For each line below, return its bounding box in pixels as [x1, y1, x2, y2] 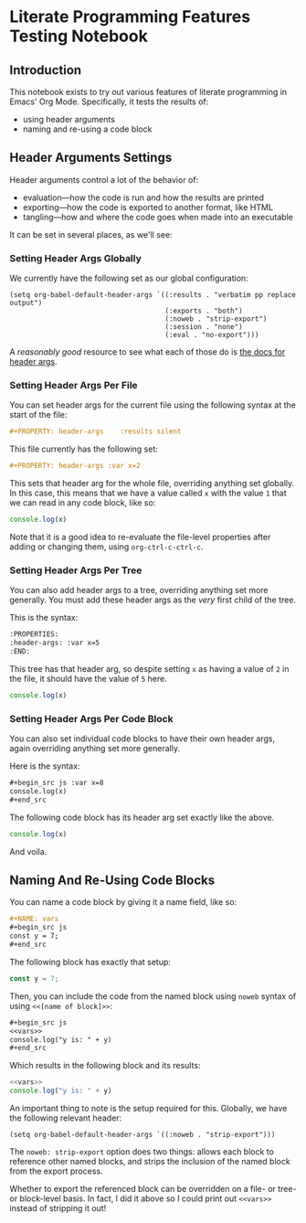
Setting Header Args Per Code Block [9, 712, 174, 725]
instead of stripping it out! [9, 1203, 107, 1214]
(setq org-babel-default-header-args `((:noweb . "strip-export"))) [9, 1131, 276, 1140]
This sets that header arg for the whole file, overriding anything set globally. [9, 478, 295, 489]
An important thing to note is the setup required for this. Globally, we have [9, 1103, 288, 1114]
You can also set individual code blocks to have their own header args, [9, 733, 276, 744]
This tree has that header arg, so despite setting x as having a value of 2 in [9, 663, 290, 674]
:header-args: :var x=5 [9, 638, 100, 648]
